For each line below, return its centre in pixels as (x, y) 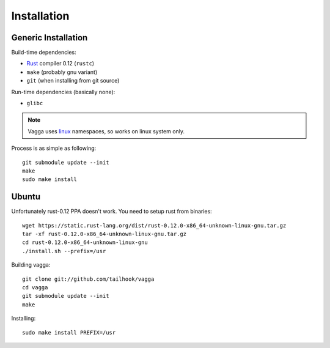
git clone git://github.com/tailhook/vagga (88, 279)
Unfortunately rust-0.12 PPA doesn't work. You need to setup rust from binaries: (112, 212)
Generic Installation (50, 38)
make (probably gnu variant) (62, 72)
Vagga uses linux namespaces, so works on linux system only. (106, 131)
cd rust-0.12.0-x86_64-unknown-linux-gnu (85, 242)
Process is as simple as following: (54, 148)
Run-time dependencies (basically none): (63, 92)
